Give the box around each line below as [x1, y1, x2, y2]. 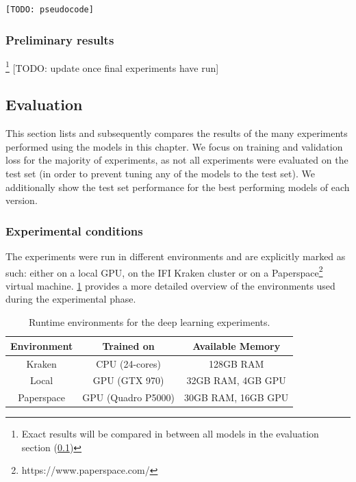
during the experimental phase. [5, 292, 136, 306]
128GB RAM [209, 356, 264, 370]
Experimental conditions [5, 222, 143, 239]
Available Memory [192, 338, 281, 353]
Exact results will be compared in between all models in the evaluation [21, 427, 319, 441]
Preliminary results [5, 31, 114, 48]
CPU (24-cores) [96, 356, 161, 370]
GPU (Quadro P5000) [82, 390, 175, 405]
